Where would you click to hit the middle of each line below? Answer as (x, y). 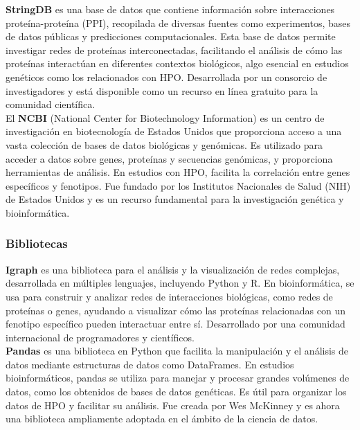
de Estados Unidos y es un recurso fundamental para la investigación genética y (175, 199)
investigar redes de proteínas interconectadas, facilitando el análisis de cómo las (174, 50)
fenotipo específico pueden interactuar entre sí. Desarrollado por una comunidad (175, 324)
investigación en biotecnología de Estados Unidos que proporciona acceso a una (174, 131)
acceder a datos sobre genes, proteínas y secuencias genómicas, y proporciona (169, 158)
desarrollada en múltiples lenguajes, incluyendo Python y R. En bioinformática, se (180, 283)
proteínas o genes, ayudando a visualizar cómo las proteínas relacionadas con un (176, 310)
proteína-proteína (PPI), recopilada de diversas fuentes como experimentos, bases (178, 23)
